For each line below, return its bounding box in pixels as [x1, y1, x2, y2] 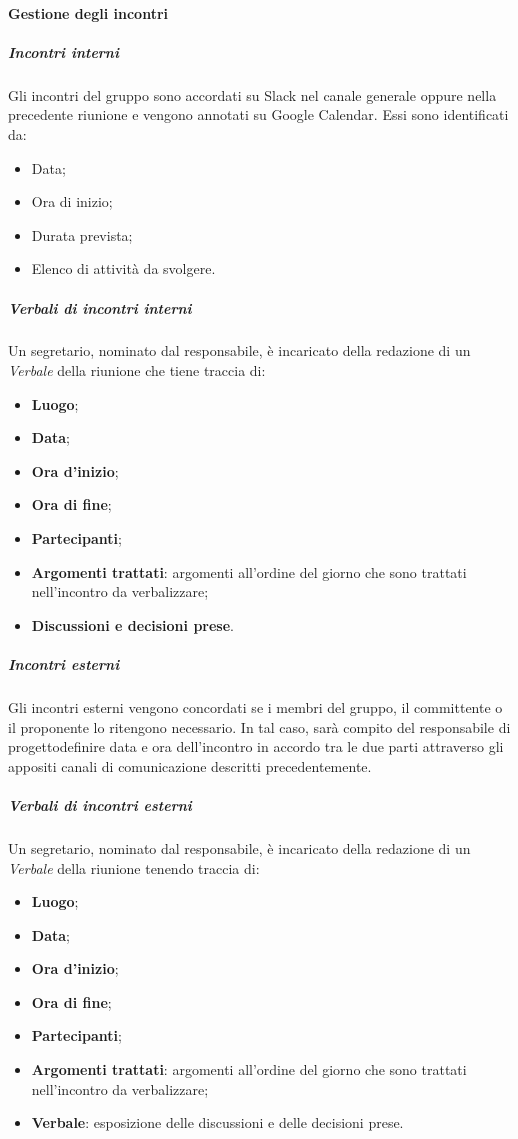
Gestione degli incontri [8, 2, 168, 23]
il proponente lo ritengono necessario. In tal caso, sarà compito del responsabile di [8, 716, 511, 737]
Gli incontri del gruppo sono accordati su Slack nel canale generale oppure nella [8, 84, 497, 105]
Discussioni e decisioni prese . [31, 614, 234, 635]
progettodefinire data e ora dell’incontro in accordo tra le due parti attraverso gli [8, 736, 504, 757]
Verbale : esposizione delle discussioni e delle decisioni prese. [31, 1112, 404, 1133]
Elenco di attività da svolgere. [31, 258, 216, 279]
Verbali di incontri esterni [8, 794, 192, 815]
